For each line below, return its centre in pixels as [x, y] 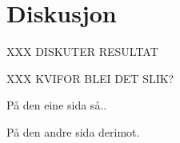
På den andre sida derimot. [73, 131]
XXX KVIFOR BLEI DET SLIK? [90, 78]
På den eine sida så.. [57, 105]
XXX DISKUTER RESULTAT [82, 52]
